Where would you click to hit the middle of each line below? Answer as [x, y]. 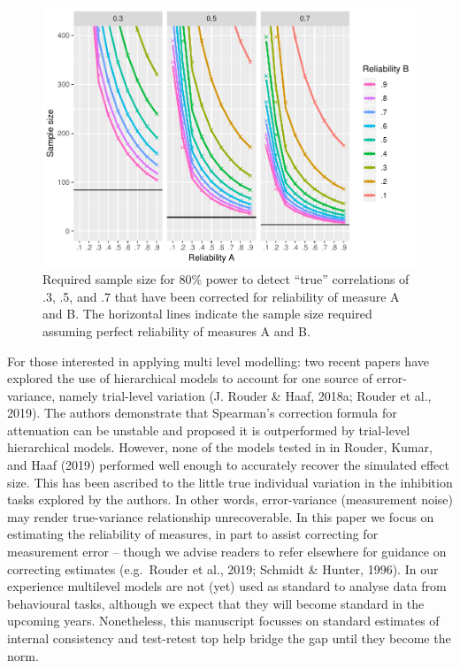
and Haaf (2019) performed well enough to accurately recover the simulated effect [228, 465]
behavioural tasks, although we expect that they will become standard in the [216, 603]
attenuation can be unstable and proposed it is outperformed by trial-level [209, 430]
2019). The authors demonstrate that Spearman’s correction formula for [202, 413]
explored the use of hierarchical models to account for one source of [190, 378]
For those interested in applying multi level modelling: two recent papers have [218, 361]
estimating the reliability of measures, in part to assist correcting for [193, 534]
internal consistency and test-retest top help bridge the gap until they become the [229, 638]
